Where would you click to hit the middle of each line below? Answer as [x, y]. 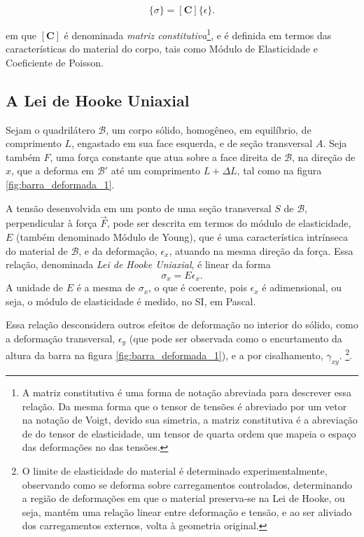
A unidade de [35, 287]
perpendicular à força [51, 223]
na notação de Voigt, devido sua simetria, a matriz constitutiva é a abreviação [190, 420]
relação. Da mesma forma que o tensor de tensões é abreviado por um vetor [184, 406]
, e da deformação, [118, 250]
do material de [37, 250]
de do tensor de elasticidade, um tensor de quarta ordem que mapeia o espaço [189, 433]
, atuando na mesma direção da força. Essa [261, 250]
